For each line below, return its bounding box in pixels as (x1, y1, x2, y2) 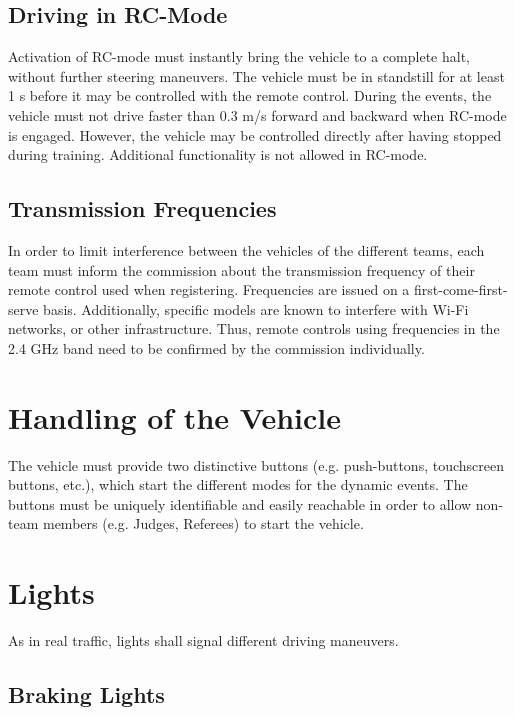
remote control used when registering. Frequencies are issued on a (8, 279, 410, 300)
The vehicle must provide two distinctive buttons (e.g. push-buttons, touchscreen (8, 454, 504, 475)
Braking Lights (8, 679, 165, 710)
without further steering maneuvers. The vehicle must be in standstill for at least (8, 65, 505, 86)
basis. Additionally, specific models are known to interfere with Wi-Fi (43, 298, 469, 319)
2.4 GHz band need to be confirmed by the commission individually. (8, 337, 425, 358)
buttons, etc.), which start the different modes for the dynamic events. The (8, 474, 468, 495)
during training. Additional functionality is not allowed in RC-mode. (8, 144, 428, 165)
